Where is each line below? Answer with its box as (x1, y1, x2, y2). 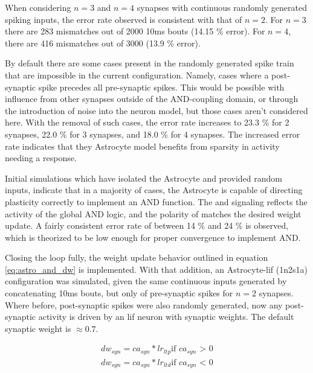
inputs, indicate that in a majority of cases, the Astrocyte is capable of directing (5, 183, 303, 196)
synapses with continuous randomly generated (137, 1, 307, 13)
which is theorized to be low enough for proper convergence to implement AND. (5, 231, 301, 243)
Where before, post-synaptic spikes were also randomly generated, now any (5, 298, 283, 311)
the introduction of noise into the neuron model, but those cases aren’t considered (5, 104, 308, 116)
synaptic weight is (5, 322, 71, 334)
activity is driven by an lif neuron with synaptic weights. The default (38, 310, 294, 323)
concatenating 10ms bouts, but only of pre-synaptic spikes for (5, 287, 233, 299)
